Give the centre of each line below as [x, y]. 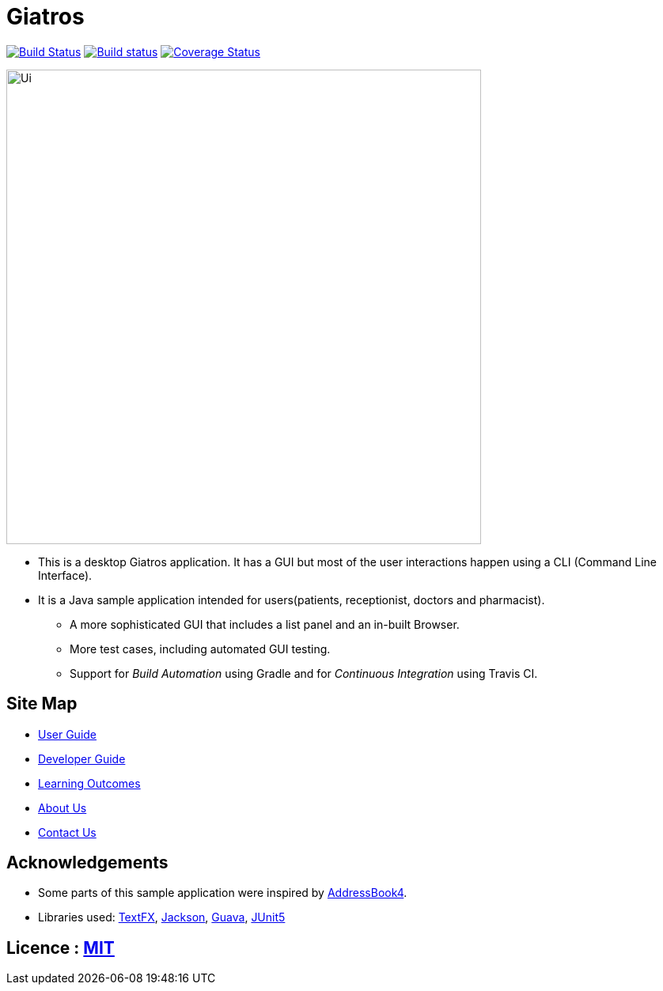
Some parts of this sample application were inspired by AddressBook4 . [223, 893]
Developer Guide [82, 758]
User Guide [68, 734]
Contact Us [67, 832]
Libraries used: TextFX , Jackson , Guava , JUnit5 [162, 917]
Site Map [42, 704]
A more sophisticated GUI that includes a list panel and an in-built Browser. [265, 624]
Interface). [65, 575]
